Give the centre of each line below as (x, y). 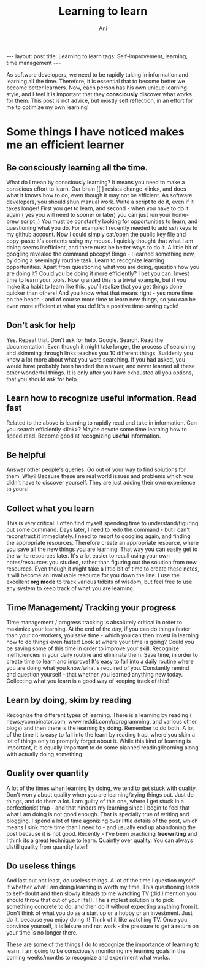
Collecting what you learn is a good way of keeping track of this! (88, 681)
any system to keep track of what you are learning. (71, 588)
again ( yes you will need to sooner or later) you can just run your (89, 214)
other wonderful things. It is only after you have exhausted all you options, (100, 373)
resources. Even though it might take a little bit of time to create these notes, (103, 569)
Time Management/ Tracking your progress (91, 608)
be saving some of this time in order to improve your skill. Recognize (93, 648)
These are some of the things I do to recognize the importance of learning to (103, 944)
